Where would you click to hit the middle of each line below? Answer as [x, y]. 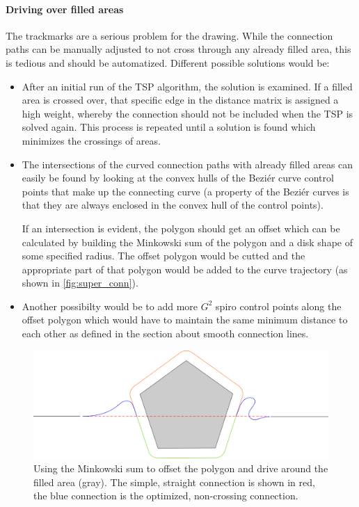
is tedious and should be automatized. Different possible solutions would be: [168, 62]
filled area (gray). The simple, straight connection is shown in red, [174, 482]
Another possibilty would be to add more [110, 306]
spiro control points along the [279, 306]
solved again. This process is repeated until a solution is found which [169, 127]
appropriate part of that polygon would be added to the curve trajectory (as [185, 269]
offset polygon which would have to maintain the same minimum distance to [185, 320]
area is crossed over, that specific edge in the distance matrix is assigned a [180, 100]
